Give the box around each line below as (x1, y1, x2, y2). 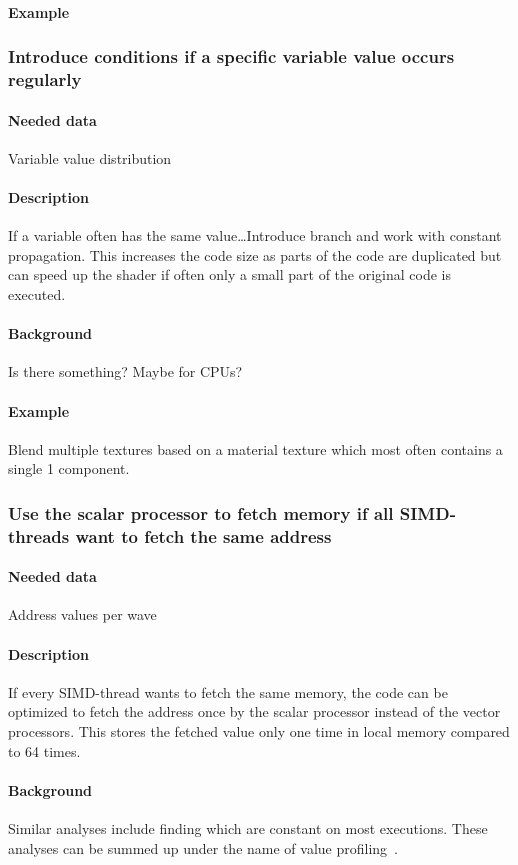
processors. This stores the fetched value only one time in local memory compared (8, 721, 510, 742)
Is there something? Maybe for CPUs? (8, 361, 243, 382)
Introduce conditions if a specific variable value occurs (8, 44, 455, 69)
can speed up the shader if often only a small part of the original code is (8, 264, 451, 285)
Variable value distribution (8, 147, 172, 168)
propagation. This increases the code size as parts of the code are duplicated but (8, 244, 502, 265)
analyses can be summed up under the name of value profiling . (8, 837, 398, 858)
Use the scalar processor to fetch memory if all (8, 500, 394, 525)
